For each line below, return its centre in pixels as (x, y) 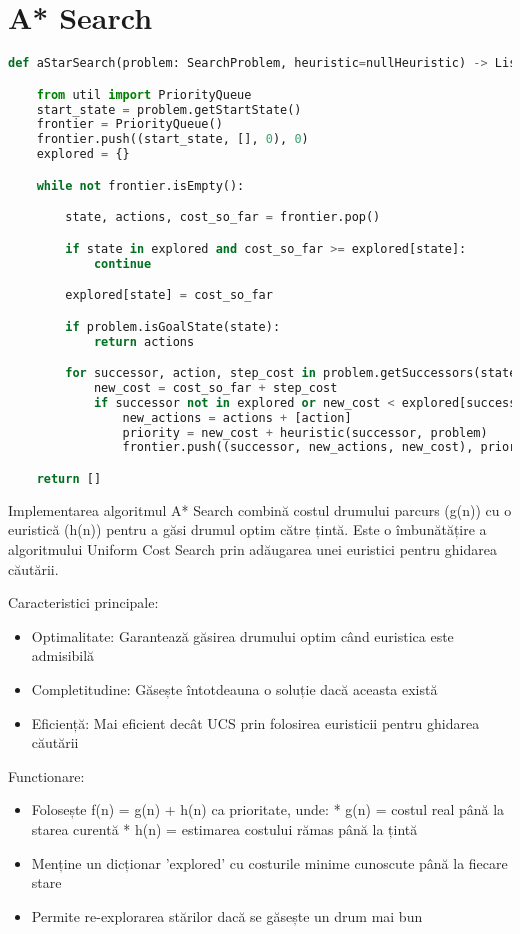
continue (122, 263)
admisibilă (63, 655)
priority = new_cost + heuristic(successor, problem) (305, 432)
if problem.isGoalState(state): (173, 326)
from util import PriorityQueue (144, 94)
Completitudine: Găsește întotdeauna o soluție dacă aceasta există (234, 689)
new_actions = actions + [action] (237, 417)
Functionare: (46, 775)
